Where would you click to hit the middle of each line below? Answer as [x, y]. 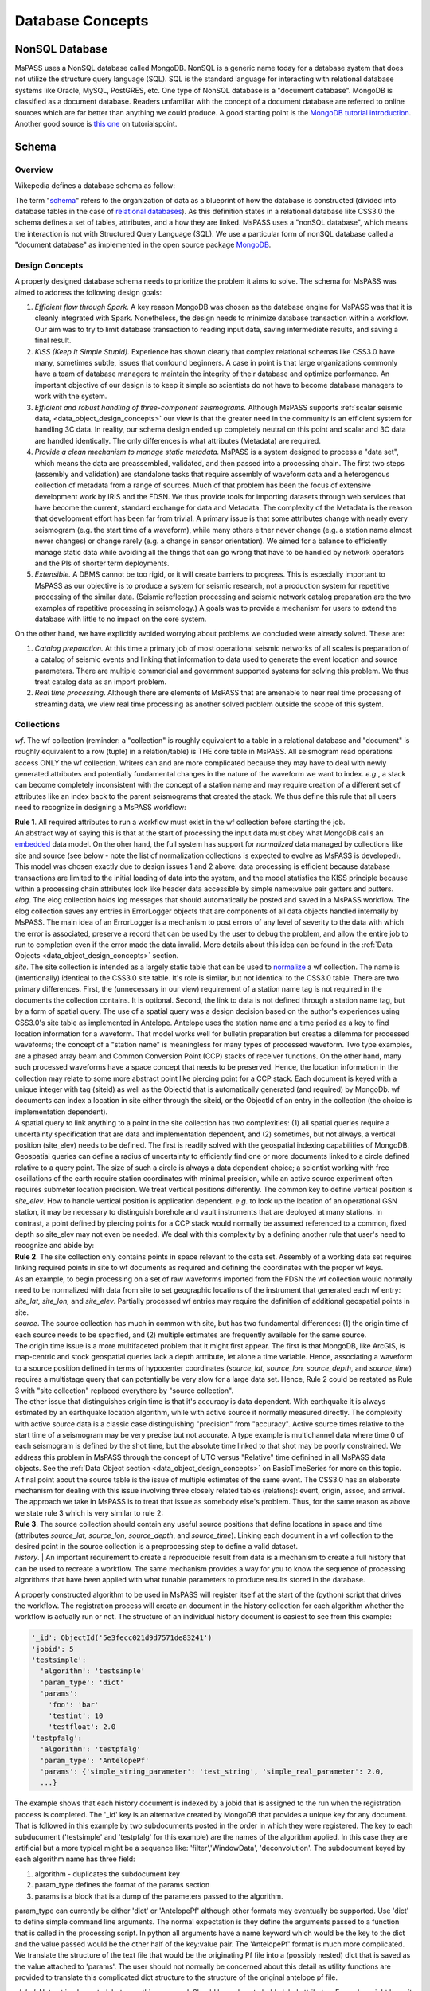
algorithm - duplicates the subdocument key [107, 1874]
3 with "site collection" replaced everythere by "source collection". [124, 1391]
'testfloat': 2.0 [82, 1727]
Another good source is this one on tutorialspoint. [96, 124]
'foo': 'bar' [74, 1705]
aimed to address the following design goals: [88, 292]
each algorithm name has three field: [75, 1859]
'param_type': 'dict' [82, 1682]
